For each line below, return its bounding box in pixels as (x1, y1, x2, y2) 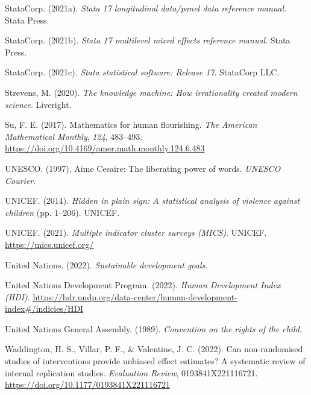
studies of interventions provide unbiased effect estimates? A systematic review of (5, 355, 306, 367)
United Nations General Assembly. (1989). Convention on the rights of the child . (5, 322, 302, 335)
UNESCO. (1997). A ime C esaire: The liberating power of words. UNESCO (5, 162, 281, 174)
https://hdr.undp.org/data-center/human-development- (33, 290, 237, 303)
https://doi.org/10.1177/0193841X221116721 (5, 378, 170, 391)
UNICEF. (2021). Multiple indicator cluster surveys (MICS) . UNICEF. (5, 226, 267, 239)
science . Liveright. (5, 98, 72, 110)
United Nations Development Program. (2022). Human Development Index (5, 279, 281, 291)
